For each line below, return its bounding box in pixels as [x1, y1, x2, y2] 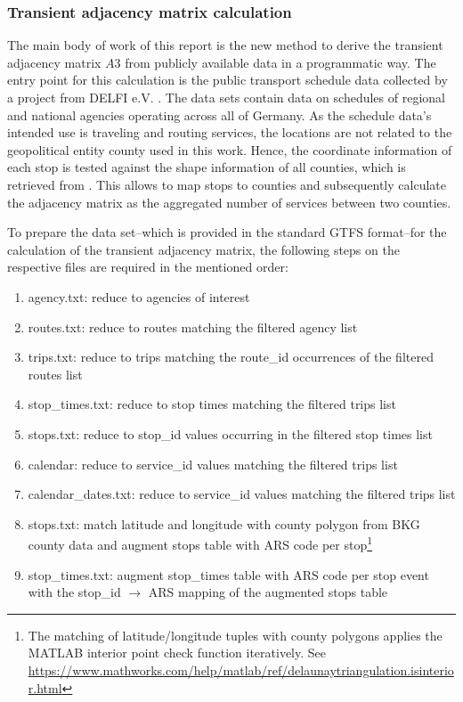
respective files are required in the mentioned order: [7, 257, 288, 276]
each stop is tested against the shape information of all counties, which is [7, 158, 406, 176]
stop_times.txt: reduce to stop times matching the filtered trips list [28, 395, 396, 413]
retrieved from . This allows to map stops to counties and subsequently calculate [7, 175, 446, 193]
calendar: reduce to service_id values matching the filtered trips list [28, 454, 398, 473]
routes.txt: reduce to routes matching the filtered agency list [28, 317, 358, 336]
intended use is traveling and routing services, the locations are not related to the [7, 123, 452, 142]
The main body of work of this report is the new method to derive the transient [7, 36, 443, 54]
